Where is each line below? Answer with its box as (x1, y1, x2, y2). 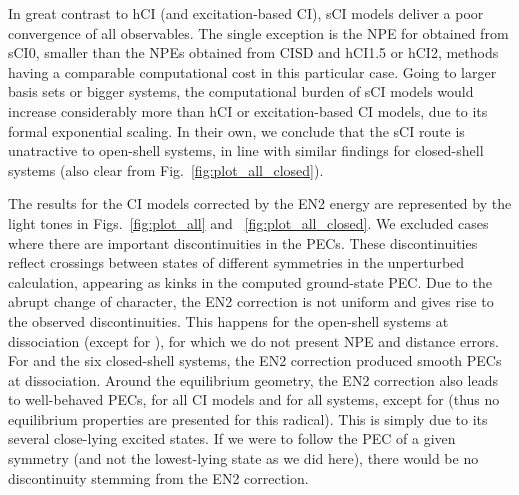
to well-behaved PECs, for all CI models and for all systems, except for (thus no (8, 389, 500, 410)
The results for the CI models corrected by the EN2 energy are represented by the (8, 193, 512, 214)
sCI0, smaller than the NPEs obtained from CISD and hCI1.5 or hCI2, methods (8, 42, 499, 63)
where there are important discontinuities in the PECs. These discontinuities (8, 232, 478, 253)
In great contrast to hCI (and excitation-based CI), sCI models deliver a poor (8, 3, 484, 23)
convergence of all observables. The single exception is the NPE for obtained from (8, 22, 509, 43)
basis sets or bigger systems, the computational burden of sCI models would (8, 81, 474, 102)
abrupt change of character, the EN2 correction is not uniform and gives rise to (8, 291, 494, 312)
